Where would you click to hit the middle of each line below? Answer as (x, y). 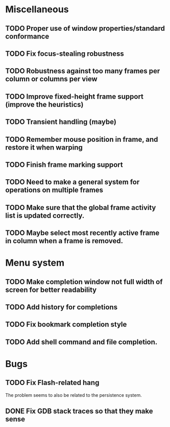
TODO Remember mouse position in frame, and (82, 139)
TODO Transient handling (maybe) (61, 122)
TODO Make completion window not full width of (84, 282)
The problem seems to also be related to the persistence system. (74, 395)
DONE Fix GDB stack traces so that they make (79, 411)
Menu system (35, 263)
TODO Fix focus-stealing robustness (65, 54)
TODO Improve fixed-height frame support (75, 97)
